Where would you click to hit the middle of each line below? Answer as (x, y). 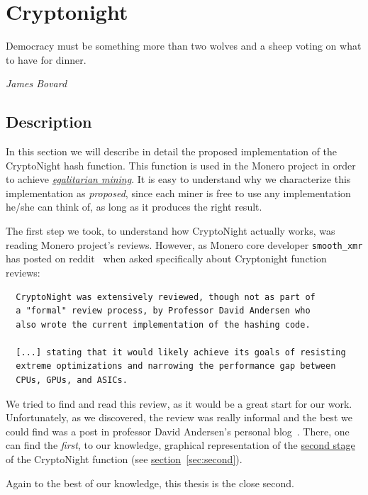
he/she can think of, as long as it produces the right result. (134, 207)
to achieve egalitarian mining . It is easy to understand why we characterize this (178, 179)
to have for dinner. (46, 59)
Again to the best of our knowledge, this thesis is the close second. (150, 483)
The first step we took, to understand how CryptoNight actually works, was (171, 231)
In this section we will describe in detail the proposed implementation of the (172, 151)
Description (49, 122)
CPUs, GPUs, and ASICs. (72, 380)
